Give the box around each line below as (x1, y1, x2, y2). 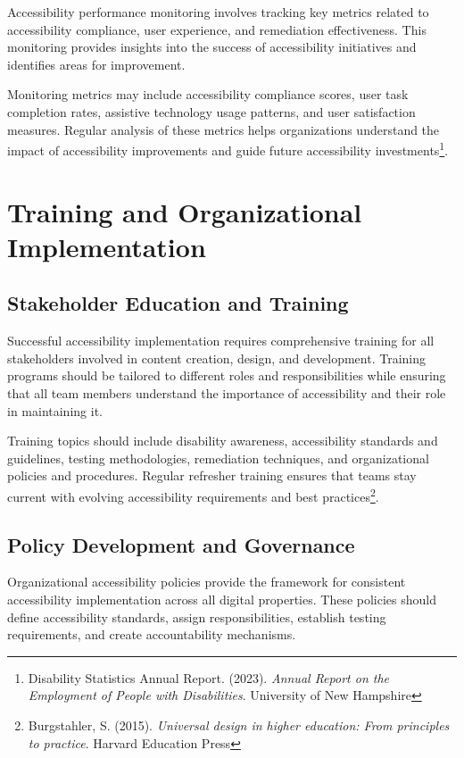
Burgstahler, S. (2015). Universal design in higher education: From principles (28, 715, 450, 734)
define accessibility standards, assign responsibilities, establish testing (7, 607, 386, 626)
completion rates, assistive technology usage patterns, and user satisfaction (7, 102, 416, 121)
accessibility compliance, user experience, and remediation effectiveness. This (7, 20, 427, 38)
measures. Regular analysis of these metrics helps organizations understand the (7, 120, 440, 138)
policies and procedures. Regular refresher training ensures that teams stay (7, 466, 417, 485)
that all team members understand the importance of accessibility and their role (7, 383, 446, 402)
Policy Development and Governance (7, 530, 355, 558)
